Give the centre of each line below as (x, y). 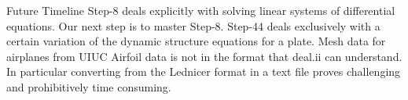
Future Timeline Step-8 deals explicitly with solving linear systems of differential (201, 10)
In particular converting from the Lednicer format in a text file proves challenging (204, 71)
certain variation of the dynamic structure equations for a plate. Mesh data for (196, 41)
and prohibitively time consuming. (89, 86)
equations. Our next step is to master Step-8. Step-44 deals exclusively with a (193, 25)
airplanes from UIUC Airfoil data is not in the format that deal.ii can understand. (204, 56)
